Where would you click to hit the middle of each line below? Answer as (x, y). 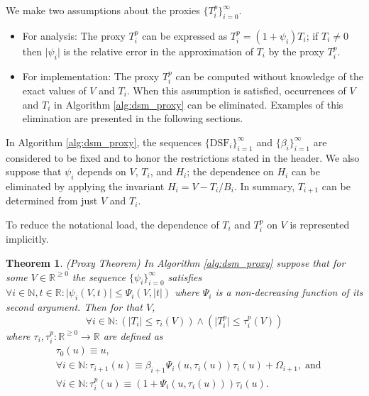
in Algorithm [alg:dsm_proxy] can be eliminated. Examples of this (199, 104)
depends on (101, 171)
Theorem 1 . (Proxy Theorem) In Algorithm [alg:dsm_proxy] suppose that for (176, 263)
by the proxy (296, 51)
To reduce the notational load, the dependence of (112, 225)
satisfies (185, 276)
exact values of (54, 90)
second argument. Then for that (74, 307)
